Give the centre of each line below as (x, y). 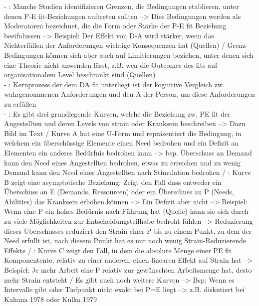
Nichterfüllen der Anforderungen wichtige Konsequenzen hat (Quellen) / (115, 45)
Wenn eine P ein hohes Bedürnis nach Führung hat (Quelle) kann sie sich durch (126, 211)
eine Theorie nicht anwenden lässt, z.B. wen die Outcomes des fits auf (111, 65)
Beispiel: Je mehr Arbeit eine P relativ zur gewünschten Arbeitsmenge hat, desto (128, 270)
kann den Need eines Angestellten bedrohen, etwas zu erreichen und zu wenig (122, 162)
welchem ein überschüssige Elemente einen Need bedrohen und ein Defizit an (122, 143)
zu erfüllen (20, 103)
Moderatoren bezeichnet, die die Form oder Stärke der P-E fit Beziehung (115, 26)
